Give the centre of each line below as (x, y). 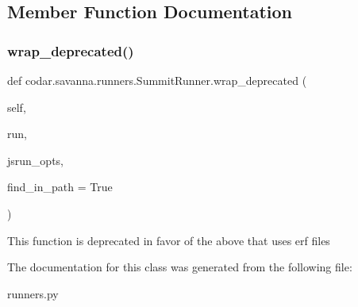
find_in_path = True (60, 187)
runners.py (33, 293)
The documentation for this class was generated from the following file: (180, 267)
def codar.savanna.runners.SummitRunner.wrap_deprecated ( (157, 80)
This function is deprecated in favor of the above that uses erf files (169, 240)
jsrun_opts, (35, 160)
